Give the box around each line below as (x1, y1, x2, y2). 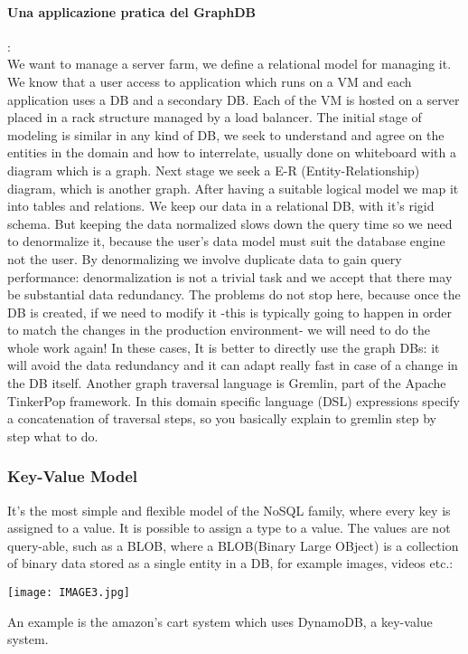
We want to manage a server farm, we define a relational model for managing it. (7, 54, 452, 73)
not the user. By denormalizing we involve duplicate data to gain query (7, 249, 402, 268)
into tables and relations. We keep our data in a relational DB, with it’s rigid (7, 196, 435, 215)
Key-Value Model (7, 465, 137, 488)
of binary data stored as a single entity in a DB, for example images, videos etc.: (7, 554, 454, 573)
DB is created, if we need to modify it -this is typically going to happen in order (7, 302, 452, 321)
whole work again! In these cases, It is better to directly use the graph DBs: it (7, 337, 440, 356)
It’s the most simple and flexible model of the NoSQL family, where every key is (7, 500, 451, 519)
